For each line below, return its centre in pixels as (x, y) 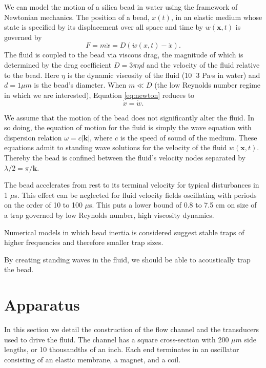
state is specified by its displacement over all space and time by (104, 27)
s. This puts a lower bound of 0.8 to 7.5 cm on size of (173, 205)
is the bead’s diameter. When (80, 85)
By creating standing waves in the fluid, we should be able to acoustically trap (127, 259)
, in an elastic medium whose (217, 17)
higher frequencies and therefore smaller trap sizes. (84, 242)
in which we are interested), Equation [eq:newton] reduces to (99, 95)
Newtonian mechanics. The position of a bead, (77, 17)
